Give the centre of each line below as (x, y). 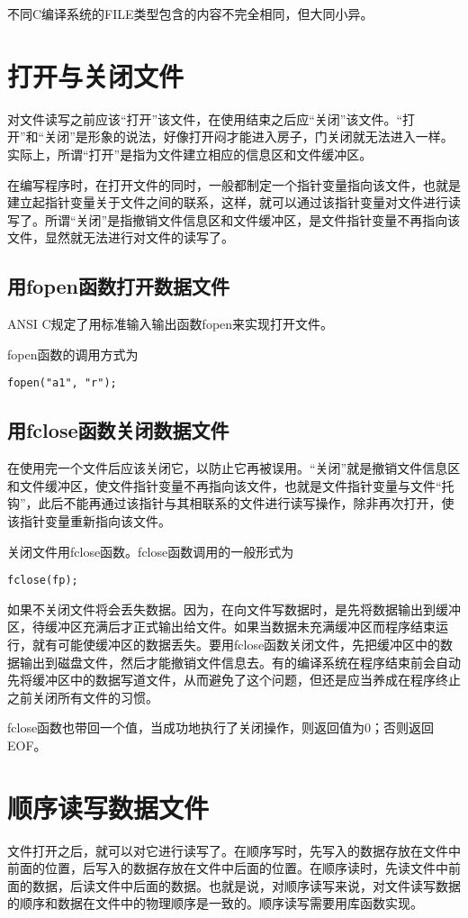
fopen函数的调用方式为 (73, 354)
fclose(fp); (43, 581)
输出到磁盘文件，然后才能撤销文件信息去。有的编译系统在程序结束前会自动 (240, 662)
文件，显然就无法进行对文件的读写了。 (121, 237)
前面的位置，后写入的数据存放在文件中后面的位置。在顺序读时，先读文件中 (228, 868)
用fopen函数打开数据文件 (119, 286)
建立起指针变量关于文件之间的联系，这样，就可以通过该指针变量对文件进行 (228, 202)
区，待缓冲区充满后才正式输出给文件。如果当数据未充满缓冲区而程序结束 (221, 627)
